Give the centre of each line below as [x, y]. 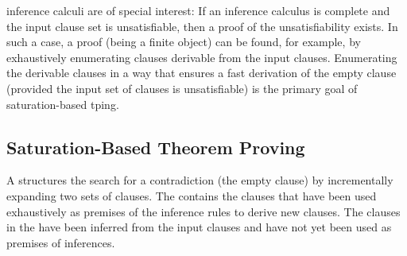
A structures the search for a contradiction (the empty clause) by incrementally [200, 180]
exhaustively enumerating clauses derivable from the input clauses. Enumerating [202, 57]
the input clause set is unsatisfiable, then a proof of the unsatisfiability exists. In [202, 26]
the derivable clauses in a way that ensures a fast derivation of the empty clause [202, 73]
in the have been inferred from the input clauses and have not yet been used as [199, 227]
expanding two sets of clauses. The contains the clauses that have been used [192, 195]
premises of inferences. [61, 242]
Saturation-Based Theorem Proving [156, 147]
